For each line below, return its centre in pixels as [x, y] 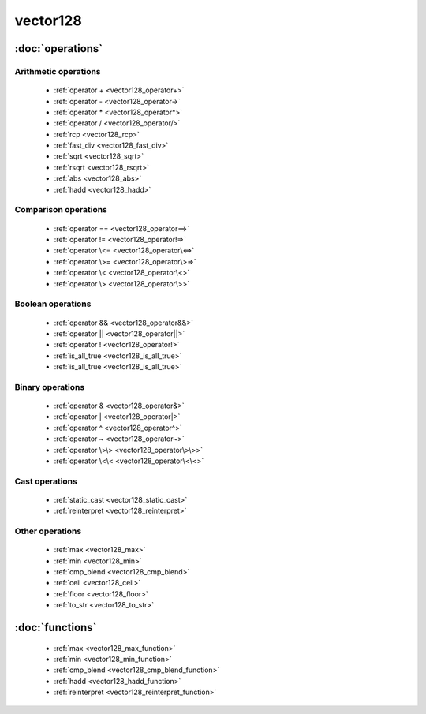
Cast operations [46, 481]
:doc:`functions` [56, 628]
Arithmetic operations [58, 71]
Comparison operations [61, 210]
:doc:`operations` [59, 49]
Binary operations [50, 387]
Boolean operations [53, 304]
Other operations [48, 531]
